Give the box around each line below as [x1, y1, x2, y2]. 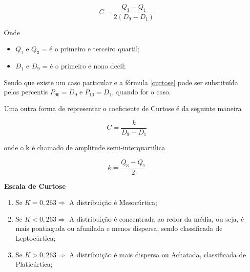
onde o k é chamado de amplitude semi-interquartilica [4, 142, 165, 153]
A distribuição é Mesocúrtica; [69, 197, 157, 207]
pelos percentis [4, 87, 48, 97]
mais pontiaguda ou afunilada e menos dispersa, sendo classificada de [15, 223, 223, 233]
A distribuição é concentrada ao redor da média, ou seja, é [69, 213, 244, 224]
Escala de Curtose [4, 181, 66, 191]
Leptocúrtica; [15, 232, 56, 243]
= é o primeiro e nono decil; [42, 61, 126, 71]
